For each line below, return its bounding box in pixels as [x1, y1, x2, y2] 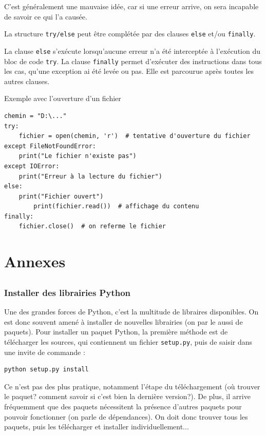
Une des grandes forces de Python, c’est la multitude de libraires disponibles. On [4, 306, 259, 317]
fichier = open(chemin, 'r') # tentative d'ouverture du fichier [18, 132, 251, 140]
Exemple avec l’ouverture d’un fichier [4, 93, 121, 104]
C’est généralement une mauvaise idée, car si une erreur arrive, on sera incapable [4, 1, 259, 11]
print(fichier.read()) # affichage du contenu [33, 203, 199, 210]
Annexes [4, 251, 66, 272]
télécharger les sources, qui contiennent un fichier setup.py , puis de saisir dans [4, 336, 253, 347]
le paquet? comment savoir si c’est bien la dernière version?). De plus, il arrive [4, 391, 251, 402]
